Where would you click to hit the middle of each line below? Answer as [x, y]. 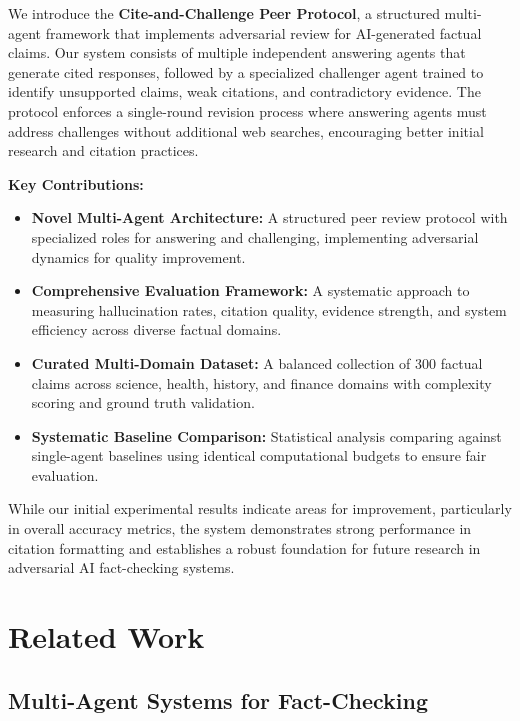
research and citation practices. [103, 150]
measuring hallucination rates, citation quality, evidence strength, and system [269, 309]
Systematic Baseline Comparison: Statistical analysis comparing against [266, 435]
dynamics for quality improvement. [138, 256]
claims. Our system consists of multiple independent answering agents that [237, 52]
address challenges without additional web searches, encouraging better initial [246, 130]
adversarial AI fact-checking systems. [121, 567]
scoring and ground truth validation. [143, 402]
